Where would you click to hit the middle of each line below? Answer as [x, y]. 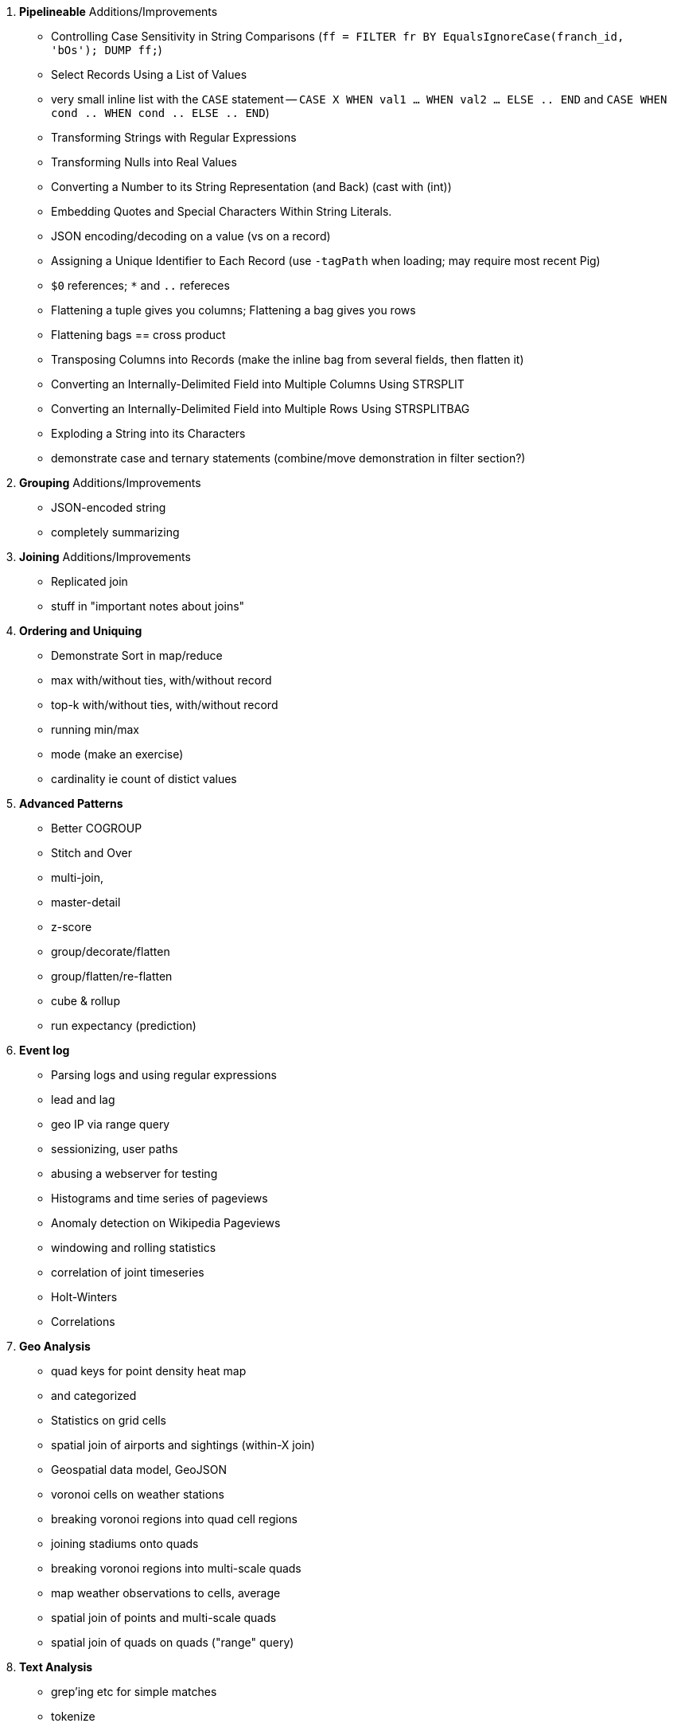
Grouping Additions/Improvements [110, 483]
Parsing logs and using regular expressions [164, 1075]
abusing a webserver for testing [134, 1173]
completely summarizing [115, 532]
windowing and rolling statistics [134, 1247]
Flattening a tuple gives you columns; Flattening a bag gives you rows [233, 310]
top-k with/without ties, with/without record [165, 705]
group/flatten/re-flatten [112, 976]
